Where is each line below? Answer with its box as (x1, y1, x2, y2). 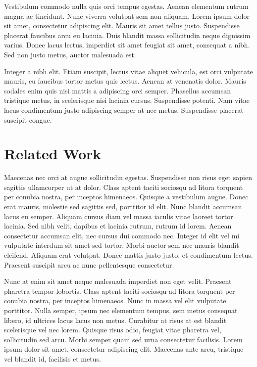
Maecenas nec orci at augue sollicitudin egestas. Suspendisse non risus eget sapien (4, 172, 252, 183)
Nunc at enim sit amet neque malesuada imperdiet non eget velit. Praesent (4, 276, 232, 286)
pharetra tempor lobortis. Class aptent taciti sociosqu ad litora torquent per (4, 285, 235, 296)
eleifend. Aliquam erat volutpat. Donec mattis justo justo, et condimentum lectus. (4, 250, 253, 260)
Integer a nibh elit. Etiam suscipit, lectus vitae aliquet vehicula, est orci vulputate (4, 66, 253, 76)
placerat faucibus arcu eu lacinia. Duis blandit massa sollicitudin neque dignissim (4, 30, 251, 40)
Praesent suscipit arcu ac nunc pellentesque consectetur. (4, 259, 174, 270)
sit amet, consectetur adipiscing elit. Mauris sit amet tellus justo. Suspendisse (4, 20, 240, 31)
